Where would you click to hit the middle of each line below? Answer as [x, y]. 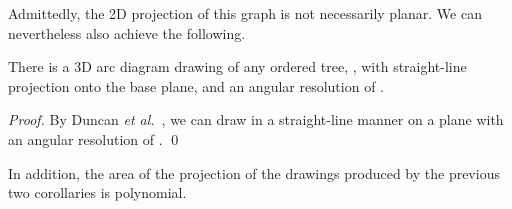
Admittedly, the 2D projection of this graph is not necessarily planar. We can [245, 13]
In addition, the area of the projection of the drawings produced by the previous [254, 172]
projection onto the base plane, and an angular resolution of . [196, 85]
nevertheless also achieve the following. [127, 32]
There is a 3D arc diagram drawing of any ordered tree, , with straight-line [237, 66]
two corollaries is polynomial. [97, 192]
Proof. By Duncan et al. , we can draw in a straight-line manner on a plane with [256, 119]
